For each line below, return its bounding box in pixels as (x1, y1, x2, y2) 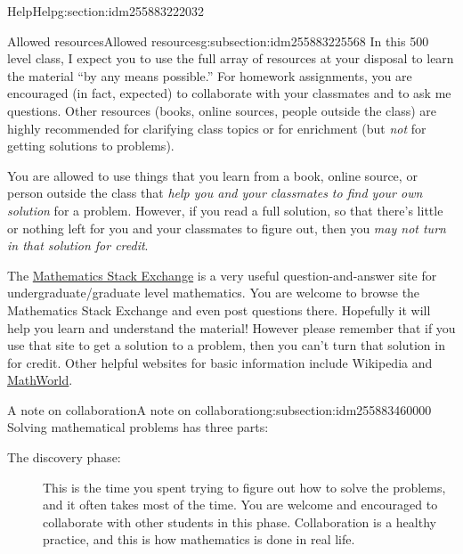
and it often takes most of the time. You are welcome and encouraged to (43, 495, 438, 514)
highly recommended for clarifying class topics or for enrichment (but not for (7, 118, 426, 137)
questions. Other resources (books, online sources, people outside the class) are (7, 101, 436, 119)
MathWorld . (7, 371, 73, 389)
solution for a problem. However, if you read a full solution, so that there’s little (7, 200, 443, 219)
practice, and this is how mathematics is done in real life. (43, 530, 355, 549)
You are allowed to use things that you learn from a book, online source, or (7, 166, 418, 184)
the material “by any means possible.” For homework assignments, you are (7, 66, 412, 85)
